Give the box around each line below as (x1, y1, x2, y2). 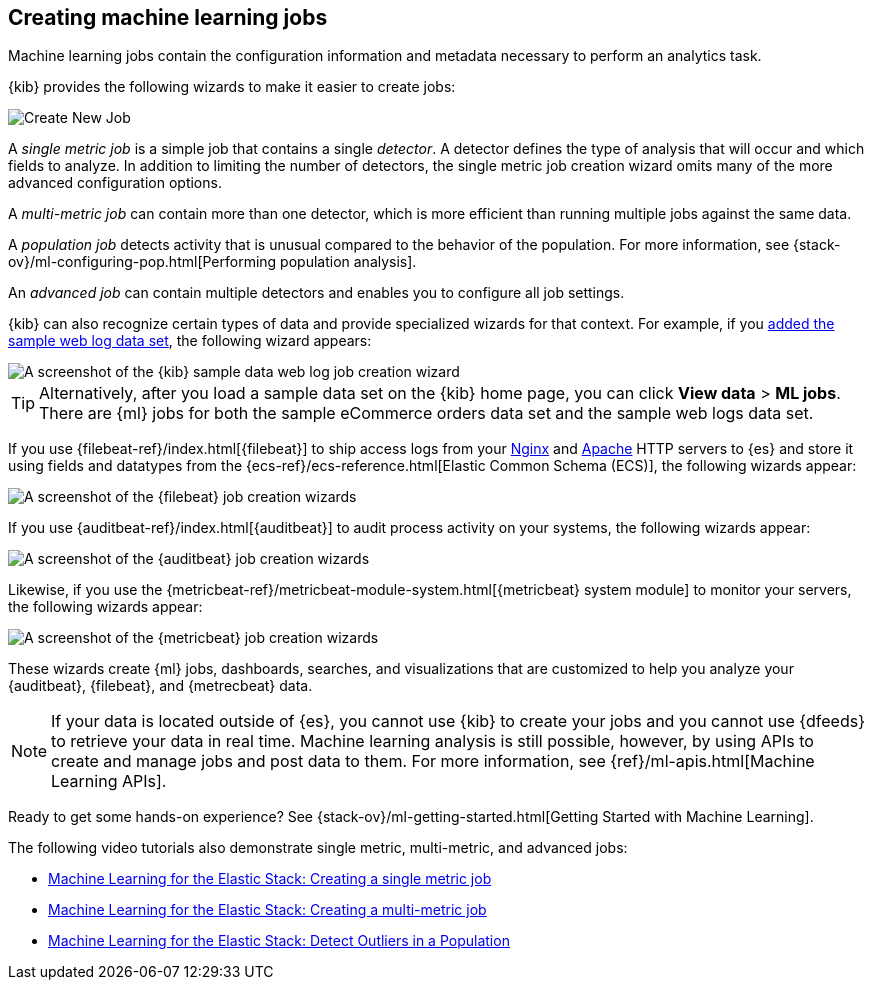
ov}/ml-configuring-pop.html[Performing (8, 253, 277, 271)
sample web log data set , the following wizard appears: (8, 332, 372, 350)
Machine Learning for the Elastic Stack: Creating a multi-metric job (48, 901, 487, 919)
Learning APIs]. (51, 771, 167, 792)
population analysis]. (280, 253, 417, 271)
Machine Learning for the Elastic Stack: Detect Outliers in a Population (48, 932, 510, 950)
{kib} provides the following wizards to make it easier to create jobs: (8, 78, 456, 96)
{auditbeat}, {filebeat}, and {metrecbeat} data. (8, 677, 313, 695)
